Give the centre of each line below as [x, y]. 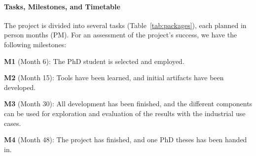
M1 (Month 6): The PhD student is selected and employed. [94, 61]
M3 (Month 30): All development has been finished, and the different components [128, 104]
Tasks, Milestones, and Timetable [62, 6]
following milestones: [35, 44]
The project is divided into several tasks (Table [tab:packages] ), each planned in [125, 25]
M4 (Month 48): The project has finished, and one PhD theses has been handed [126, 140]
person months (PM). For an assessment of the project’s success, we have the [121, 35]
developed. [20, 87]
